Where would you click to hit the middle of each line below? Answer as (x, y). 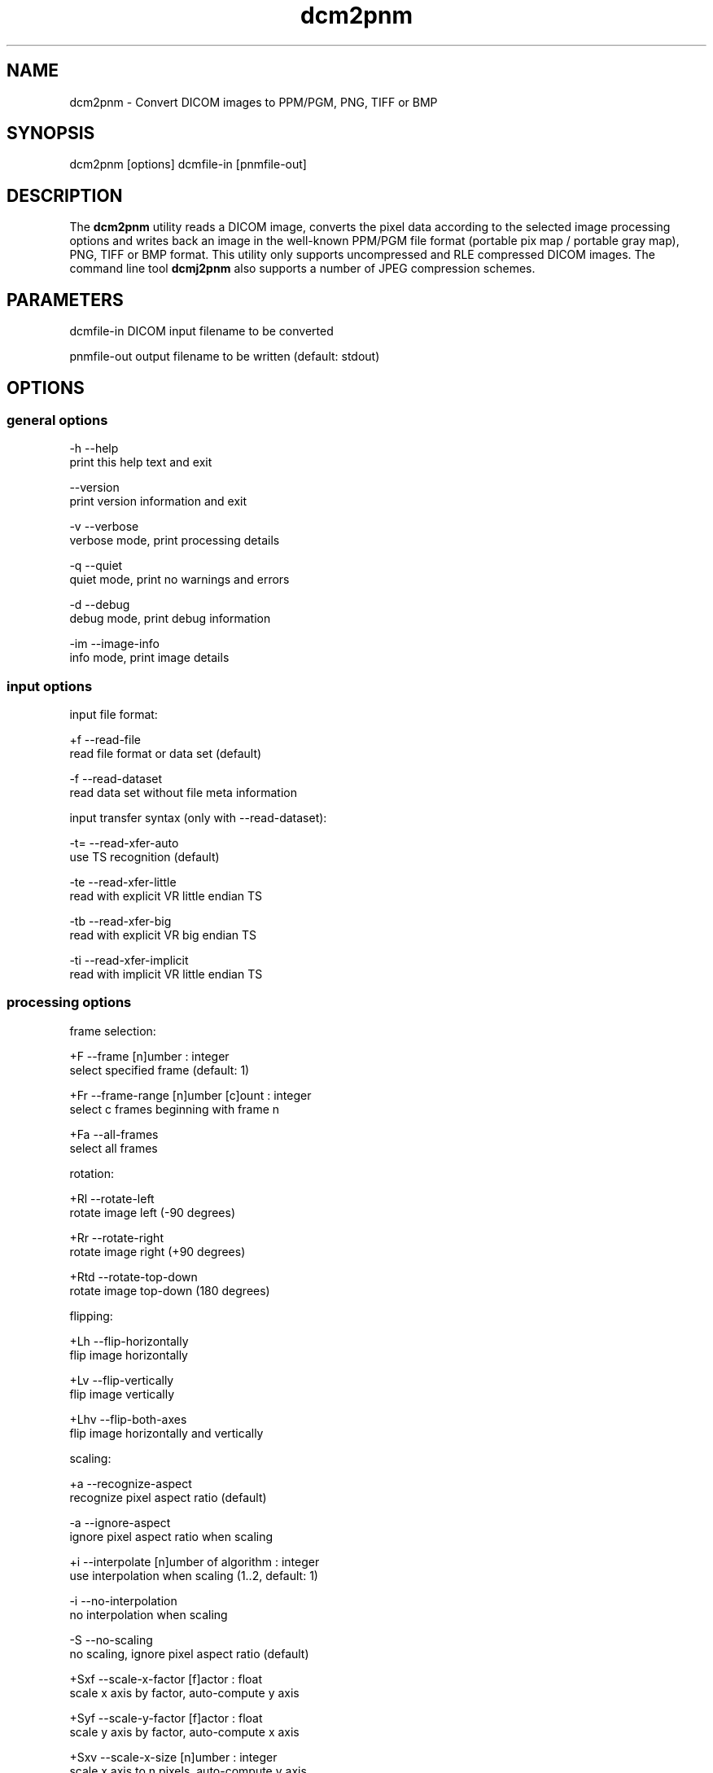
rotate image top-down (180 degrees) (170, 1290)
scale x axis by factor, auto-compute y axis (184, 1692)
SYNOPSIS (51, 134)
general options (57, 420)
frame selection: (113, 1031)
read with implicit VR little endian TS (166, 974)
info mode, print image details (149, 658)
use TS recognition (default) (144, 857)
